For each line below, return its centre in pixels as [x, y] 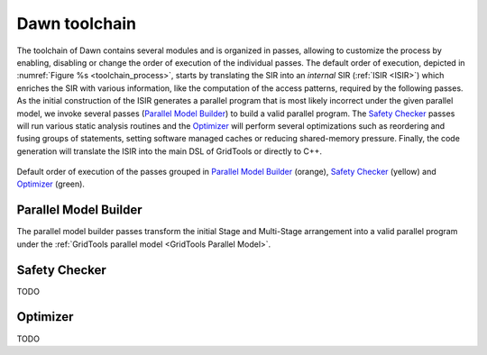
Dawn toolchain [77, 23]
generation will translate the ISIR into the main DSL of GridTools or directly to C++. [170, 151]
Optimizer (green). [51, 184]
